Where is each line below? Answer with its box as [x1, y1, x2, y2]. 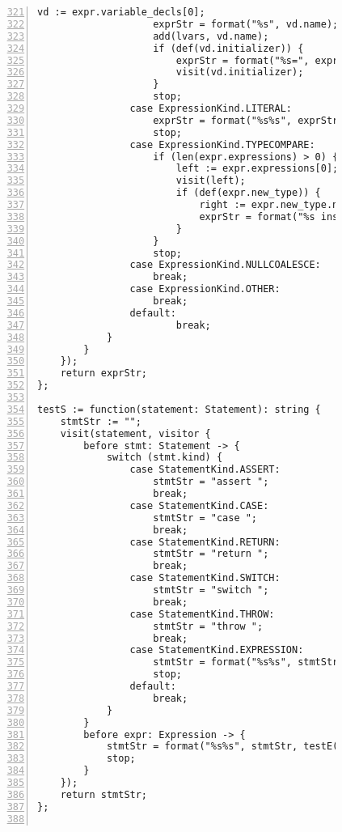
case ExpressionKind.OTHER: [129, 283, 281, 295]
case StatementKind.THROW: [129, 608, 275, 620]
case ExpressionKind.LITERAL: [129, 103, 292, 114]
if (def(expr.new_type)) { [175, 187, 321, 199]
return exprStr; [60, 367, 148, 380]
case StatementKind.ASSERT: [129, 464, 281, 476]
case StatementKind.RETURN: [129, 536, 281, 548]
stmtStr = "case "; [153, 512, 258, 524]
